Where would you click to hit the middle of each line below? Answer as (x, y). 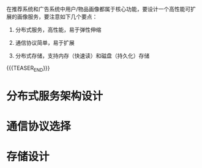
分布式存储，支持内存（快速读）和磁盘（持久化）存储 (82, 56)
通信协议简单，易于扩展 (45, 43)
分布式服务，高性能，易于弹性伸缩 (58, 30)
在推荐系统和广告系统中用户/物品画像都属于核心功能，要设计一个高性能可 (99, 9)
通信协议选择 (39, 127)
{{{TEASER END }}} (28, 69)
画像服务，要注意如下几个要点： (57, 17)
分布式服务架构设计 (55, 96)
